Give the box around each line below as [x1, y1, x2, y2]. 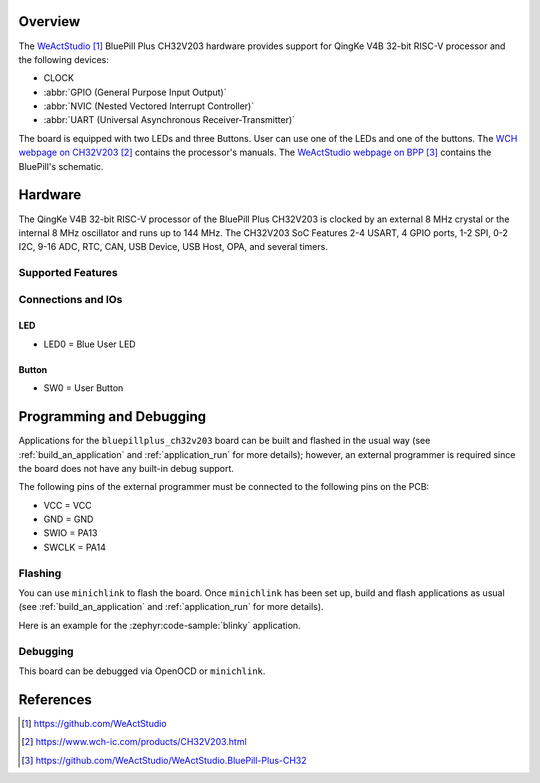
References [18, 691, 92, 708]
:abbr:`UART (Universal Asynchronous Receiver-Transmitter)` [43, 114, 295, 126]
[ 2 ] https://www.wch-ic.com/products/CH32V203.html [21, 736, 247, 748]
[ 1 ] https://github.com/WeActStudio [21, 717, 167, 729]
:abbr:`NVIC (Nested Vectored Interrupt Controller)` [43, 100, 255, 112]
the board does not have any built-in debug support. [18, 462, 235, 474]
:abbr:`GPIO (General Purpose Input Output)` [43, 86, 227, 98]
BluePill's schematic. [18, 160, 104, 172]
